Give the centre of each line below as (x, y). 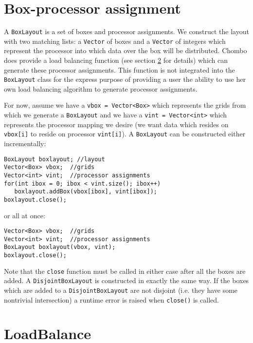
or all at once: (25, 215)
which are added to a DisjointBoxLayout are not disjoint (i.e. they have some (121, 290)
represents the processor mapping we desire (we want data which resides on (116, 124)
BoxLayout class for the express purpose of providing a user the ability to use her (125, 79)
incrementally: (25, 143)
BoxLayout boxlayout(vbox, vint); (60, 247)
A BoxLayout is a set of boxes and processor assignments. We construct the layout (126, 31)
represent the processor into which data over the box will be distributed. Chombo (126, 50)
